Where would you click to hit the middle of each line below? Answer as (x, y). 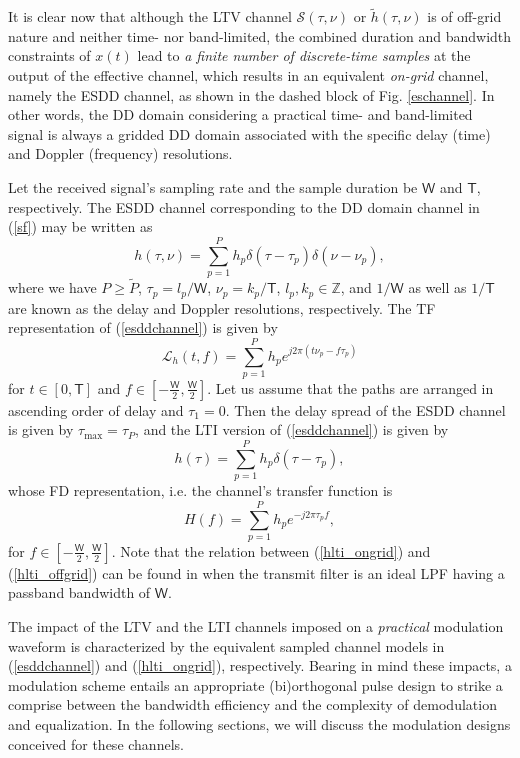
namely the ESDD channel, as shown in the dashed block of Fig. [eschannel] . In (251, 94)
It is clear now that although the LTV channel (150, 16)
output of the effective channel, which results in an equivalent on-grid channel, (248, 75)
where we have (52, 287)
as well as (437, 287)
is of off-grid (464, 16)
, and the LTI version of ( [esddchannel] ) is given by (292, 429)
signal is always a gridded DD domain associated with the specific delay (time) (249, 133)
